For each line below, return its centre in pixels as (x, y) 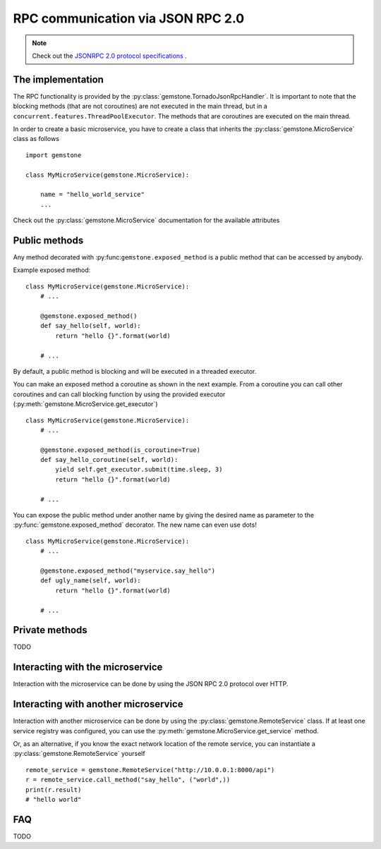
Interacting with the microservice (88, 667)
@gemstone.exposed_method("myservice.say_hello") (127, 570)
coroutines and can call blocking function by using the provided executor (119, 394)
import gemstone (54, 155)
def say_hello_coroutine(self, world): (109, 460)
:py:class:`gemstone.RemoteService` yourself (79, 754)
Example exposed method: (52, 270)
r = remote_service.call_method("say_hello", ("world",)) (128, 780)
